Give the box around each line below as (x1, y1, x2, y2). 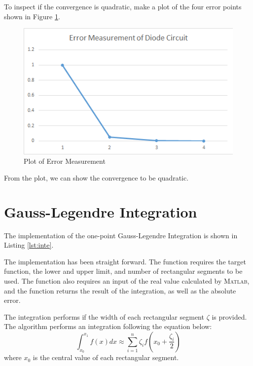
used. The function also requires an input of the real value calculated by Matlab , (4, 275, 250, 286)
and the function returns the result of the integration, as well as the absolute (4, 285, 236, 295)
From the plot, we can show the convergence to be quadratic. (4, 172, 189, 183)
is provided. (212, 311, 247, 322)
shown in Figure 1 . (4, 11, 60, 21)
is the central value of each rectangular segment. (33, 352, 179, 363)
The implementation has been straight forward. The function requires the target (4, 256, 246, 266)
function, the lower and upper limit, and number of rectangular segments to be (4, 266, 243, 276)
